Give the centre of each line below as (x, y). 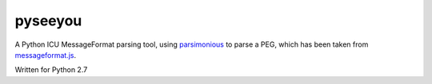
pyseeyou (48, 21)
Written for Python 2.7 (51, 70)
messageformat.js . (46, 55)
